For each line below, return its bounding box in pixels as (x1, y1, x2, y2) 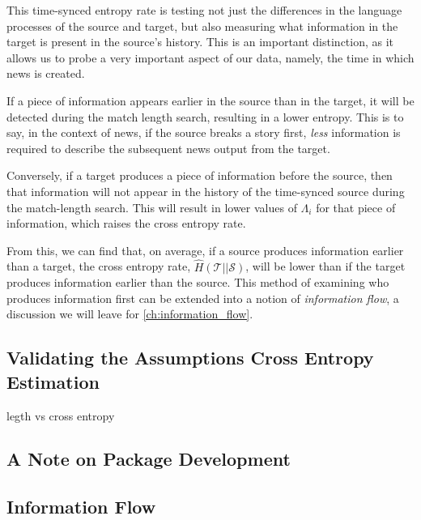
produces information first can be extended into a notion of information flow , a (6, 289, 399, 306)
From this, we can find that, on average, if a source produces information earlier (6, 241, 404, 258)
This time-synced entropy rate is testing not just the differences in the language (6, 2, 402, 18)
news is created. (6, 65, 85, 82)
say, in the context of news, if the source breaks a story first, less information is (6, 124, 401, 141)
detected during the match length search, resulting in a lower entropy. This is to (6, 108, 404, 125)
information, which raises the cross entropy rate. (6, 215, 246, 232)
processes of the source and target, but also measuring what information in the (6, 17, 398, 34)
